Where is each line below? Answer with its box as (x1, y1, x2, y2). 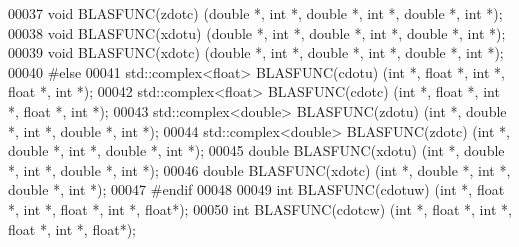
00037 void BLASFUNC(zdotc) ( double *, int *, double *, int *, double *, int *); (8, 3, 503, 23)
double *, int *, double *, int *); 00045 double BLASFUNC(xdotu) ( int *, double (8, 140, 505, 161)
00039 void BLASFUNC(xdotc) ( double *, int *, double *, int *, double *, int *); (8, 42, 504, 63)
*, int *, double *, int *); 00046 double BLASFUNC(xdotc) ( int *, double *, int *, (8, 159, 511, 180)
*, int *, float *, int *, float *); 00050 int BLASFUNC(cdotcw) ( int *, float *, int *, (8, 198, 512, 219)
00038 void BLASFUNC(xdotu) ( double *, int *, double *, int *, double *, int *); (8, 22, 506, 43)
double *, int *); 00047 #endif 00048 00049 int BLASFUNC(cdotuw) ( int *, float (8, 179, 505, 200)
